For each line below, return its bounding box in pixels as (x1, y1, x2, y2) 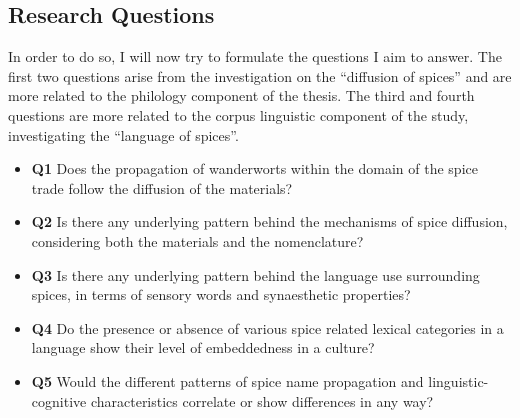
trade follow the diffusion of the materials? (31, 177, 293, 198)
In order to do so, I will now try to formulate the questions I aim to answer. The (8, 46, 502, 67)
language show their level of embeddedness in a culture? (31, 337, 375, 358)
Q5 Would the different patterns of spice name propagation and (31, 370, 424, 391)
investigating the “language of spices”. (8, 124, 239, 145)
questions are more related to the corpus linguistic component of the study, (8, 104, 469, 125)
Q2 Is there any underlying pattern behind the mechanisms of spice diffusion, (31, 211, 508, 232)
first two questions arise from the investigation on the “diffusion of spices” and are (8, 65, 512, 86)
